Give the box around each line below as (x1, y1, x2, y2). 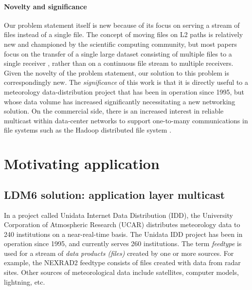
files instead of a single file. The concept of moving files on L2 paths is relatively (4, 29, 243, 39)
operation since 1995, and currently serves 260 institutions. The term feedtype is (4, 238, 242, 249)
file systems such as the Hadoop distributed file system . (4, 125, 172, 135)
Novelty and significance (4, 1, 87, 11)
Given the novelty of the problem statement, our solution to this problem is (4, 67, 229, 77)
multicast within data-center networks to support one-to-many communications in (4, 115, 248, 125)
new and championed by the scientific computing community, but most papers (4, 39, 237, 49)
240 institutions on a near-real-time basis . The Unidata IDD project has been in (4, 229, 243, 239)
